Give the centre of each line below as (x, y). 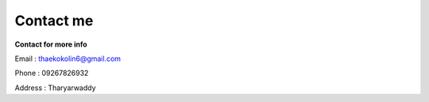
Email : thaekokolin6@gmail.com (68, 59)
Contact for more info (51, 44)
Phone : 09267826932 (52, 73)
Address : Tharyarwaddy (55, 88)
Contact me (54, 21)
